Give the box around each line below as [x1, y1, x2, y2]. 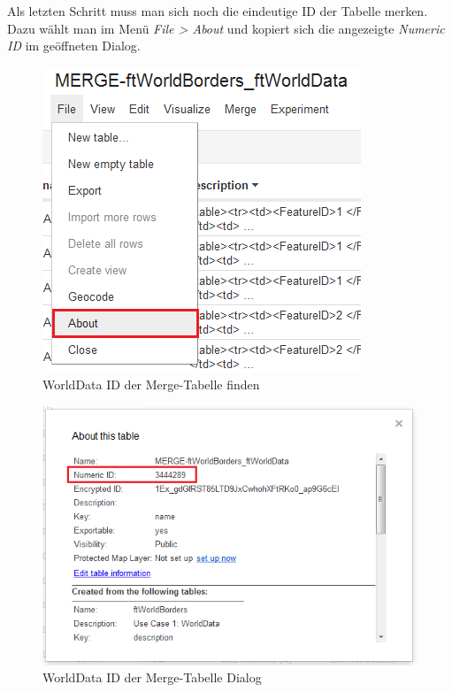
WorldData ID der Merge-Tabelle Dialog [42, 668, 262, 687]
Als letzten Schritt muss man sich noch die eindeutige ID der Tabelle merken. [7, 2, 428, 19]
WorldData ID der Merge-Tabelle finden [42, 375, 260, 394]
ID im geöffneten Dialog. [7, 36, 141, 55]
